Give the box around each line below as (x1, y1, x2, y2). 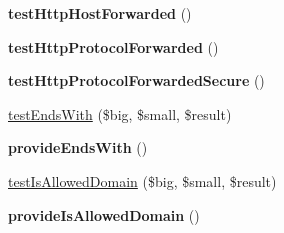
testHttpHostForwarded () (8, 3, 192, 23)
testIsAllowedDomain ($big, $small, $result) (8, 170, 277, 191)
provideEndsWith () (8, 137, 148, 158)
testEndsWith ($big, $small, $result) (8, 103, 232, 124)
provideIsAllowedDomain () (8, 204, 200, 225)
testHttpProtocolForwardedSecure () (8, 70, 265, 91)
